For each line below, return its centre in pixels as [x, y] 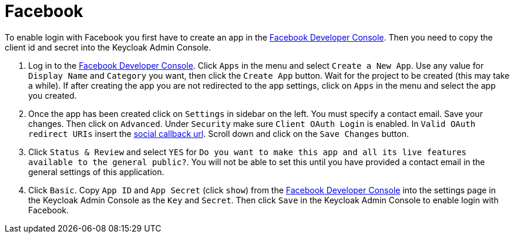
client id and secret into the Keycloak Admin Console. [108, 47]
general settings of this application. [96, 172]
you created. [53, 95]
